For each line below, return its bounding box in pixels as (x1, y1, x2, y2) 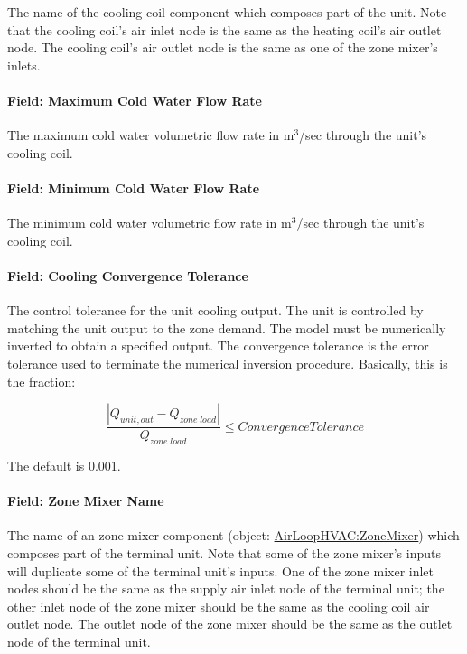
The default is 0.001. (7, 455, 121, 474)
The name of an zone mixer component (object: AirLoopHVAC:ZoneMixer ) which (7, 526, 460, 545)
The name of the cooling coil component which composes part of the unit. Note (7, 3, 447, 21)
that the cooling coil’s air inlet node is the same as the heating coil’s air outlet (7, 20, 442, 39)
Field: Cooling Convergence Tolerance (7, 266, 248, 285)
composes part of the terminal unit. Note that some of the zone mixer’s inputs (7, 543, 441, 562)
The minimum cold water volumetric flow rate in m (7, 213, 292, 232)
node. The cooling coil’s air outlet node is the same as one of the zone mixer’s (7, 38, 438, 57)
